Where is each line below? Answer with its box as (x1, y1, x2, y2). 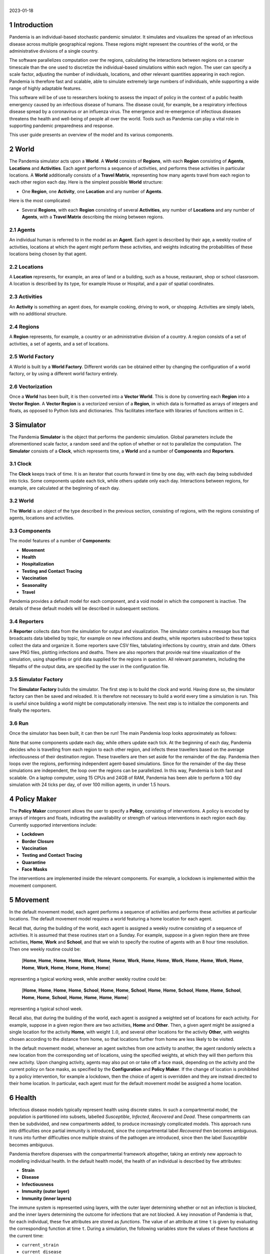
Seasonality (21, 582, 47, 588)
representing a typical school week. (9, 1006, 83, 1012)
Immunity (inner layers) (21, 1195, 72, 1201)
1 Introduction (9, 21, 53, 30)
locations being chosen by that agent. (9, 251, 87, 257)
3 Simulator (9, 420, 46, 429)
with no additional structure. (9, 311, 67, 317)
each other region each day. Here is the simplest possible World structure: (9, 179, 163, 185)
